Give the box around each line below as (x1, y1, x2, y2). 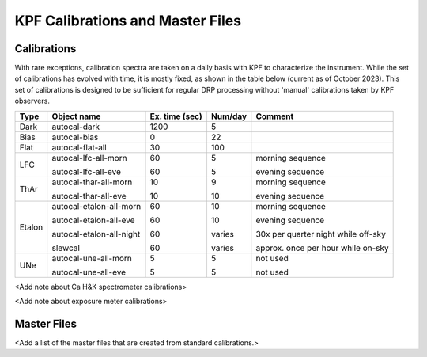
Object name (51, 111, 101, 122)
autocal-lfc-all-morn (51, 152, 127, 163)
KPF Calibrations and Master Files (14, 12, 241, 29)
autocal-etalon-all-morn (51, 200, 142, 211)
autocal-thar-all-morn (51, 177, 133, 188)
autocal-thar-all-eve (51, 190, 127, 201)
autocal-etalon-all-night (51, 228, 141, 239)
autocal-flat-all (51, 142, 107, 153)
